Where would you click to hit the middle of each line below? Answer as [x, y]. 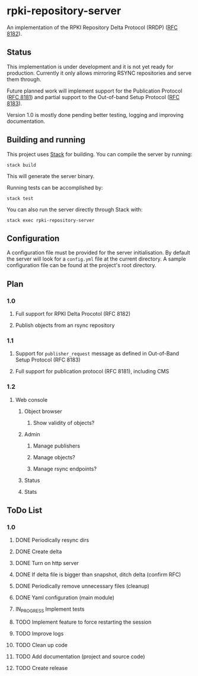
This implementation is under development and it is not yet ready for [90, 66]
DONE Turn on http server [47, 563]
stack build [21, 165]
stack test [20, 198]
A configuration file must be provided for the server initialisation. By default [98, 253]
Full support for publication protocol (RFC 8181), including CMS [92, 372]
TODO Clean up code [41, 645]
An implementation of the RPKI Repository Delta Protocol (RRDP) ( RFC [92, 27]
